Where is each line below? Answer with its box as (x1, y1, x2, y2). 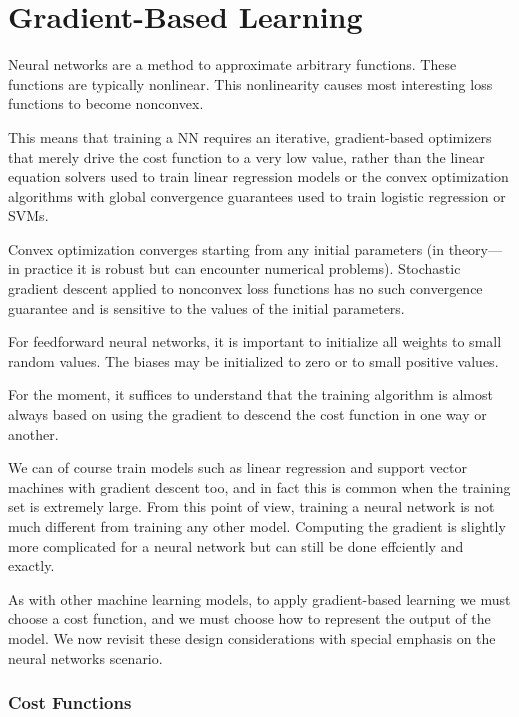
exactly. (8, 555, 55, 576)
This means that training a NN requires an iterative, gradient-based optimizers (8, 126, 492, 147)
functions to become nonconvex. (8, 93, 204, 114)
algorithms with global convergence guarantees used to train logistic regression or (8, 185, 506, 206)
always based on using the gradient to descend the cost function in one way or (8, 404, 487, 425)
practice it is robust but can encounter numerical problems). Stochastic (24, 258, 461, 279)
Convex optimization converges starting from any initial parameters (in (8, 238, 444, 259)
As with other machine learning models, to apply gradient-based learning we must (8, 588, 511, 609)
